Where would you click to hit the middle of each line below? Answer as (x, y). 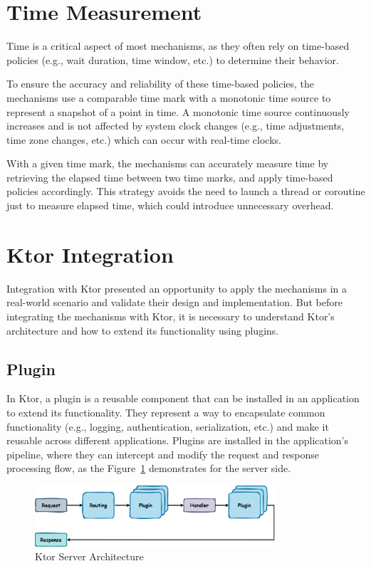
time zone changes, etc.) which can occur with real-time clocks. (144, 139)
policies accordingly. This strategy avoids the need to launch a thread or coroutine (186, 191)
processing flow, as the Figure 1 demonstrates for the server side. (149, 468)
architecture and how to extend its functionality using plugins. (143, 330)
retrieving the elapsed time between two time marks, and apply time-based (170, 177)
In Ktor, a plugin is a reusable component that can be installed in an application (183, 398)
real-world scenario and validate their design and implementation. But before (174, 302)
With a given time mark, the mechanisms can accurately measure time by (168, 163)
